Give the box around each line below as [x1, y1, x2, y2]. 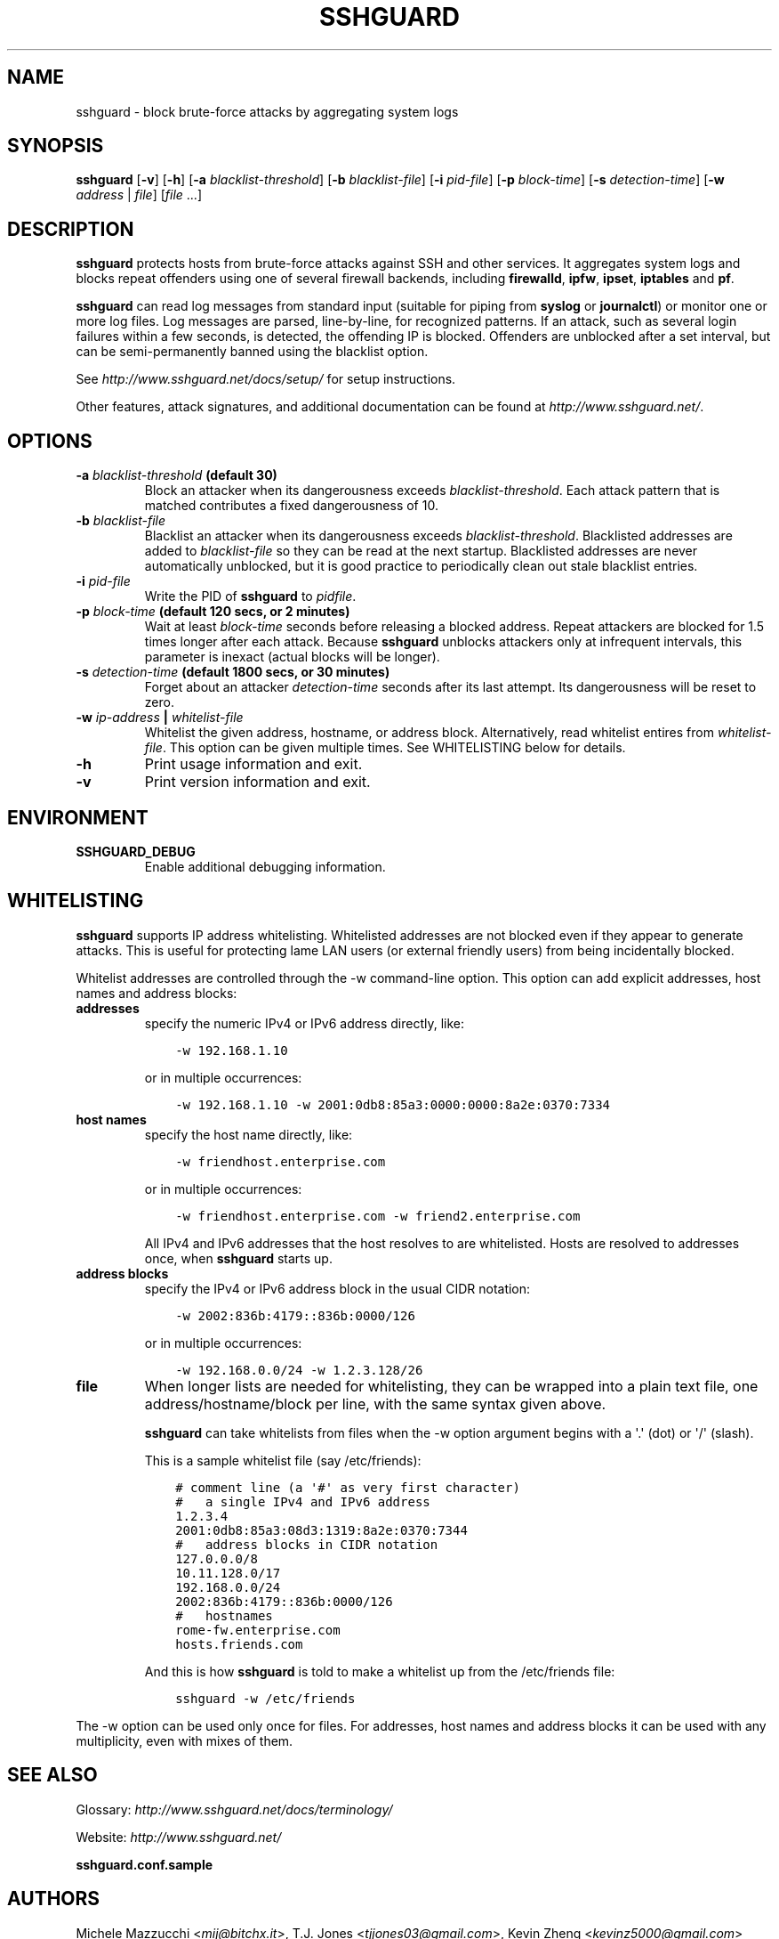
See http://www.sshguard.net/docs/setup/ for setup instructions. [76, 371, 456, 387]
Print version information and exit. [144, 773, 371, 791]
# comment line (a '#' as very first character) [175, 1480, 520, 1495]
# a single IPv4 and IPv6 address [175, 1494, 430, 1509]
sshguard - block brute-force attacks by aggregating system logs [76, 103, 459, 119]
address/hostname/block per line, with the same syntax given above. [144, 1394, 606, 1413]
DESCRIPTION [7, 217, 134, 240]
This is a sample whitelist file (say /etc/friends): [144, 1452, 422, 1468]
